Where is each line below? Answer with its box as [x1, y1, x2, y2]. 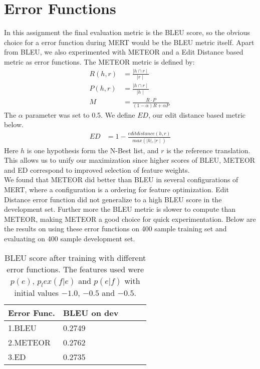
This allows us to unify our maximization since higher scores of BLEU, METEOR [4, 155, 255, 165]
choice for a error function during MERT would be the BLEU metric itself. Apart [4, 37, 254, 47]
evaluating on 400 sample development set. [4, 233, 135, 243]
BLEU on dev [63, 306, 119, 318]
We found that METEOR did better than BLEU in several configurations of [4, 174, 238, 185]
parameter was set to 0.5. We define [25, 109, 135, 120]
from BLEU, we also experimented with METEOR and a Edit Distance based [4, 47, 243, 57]
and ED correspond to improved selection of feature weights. [4, 164, 190, 175]
